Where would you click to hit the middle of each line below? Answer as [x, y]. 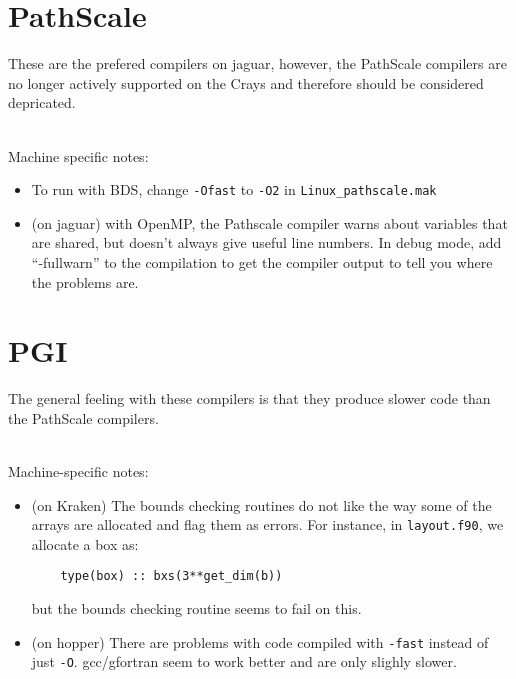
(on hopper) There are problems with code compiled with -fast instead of [260, 641]
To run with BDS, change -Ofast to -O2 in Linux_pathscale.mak [234, 189]
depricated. [42, 102]
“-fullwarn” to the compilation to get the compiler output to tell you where [262, 261]
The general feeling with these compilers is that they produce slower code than [249, 398]
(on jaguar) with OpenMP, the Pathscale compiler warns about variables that [269, 222]
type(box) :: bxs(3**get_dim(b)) [171, 576]
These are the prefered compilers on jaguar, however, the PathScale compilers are [257, 63]
